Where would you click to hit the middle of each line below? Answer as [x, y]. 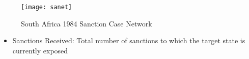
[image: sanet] [47, 7]
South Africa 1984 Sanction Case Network [87, 23]
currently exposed [40, 50]
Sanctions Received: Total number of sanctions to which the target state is [129, 40]
